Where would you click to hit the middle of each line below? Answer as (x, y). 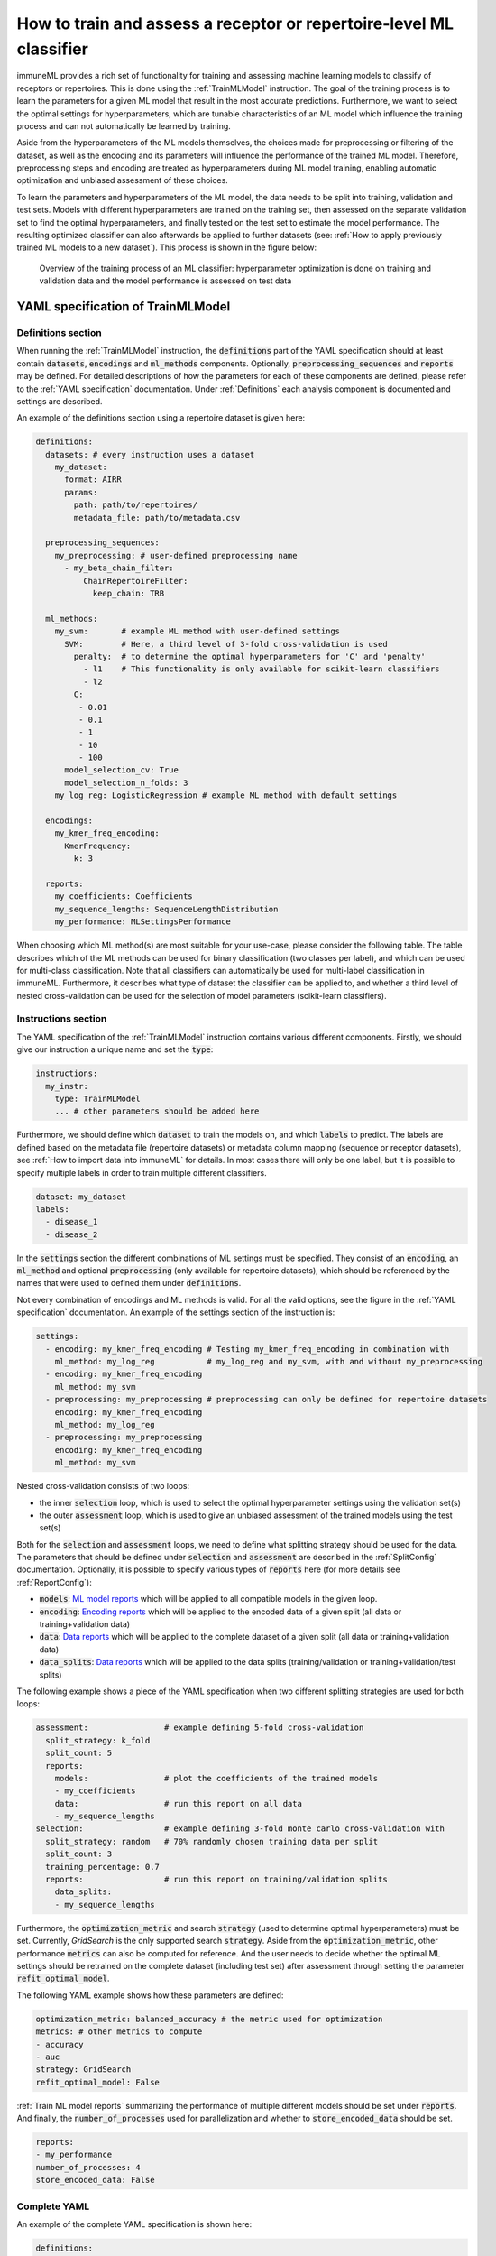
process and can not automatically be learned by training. (124, 125)
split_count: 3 (79, 1854)
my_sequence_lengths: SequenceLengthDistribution (166, 909)
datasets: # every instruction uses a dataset (150, 454)
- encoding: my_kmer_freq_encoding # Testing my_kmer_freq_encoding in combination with (248, 1349)
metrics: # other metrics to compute (119, 2032)
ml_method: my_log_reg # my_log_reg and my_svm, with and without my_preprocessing (268, 1361)
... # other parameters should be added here (157, 1111)
